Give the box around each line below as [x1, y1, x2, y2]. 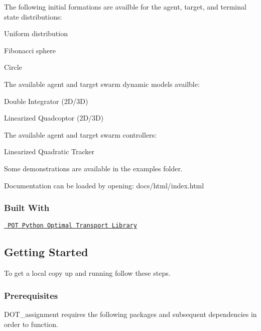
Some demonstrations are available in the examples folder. [4, 163, 183, 173]
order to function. [4, 318, 58, 329]
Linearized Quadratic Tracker [4, 146, 95, 157]
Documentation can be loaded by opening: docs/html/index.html [4, 180, 204, 190]
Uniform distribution [4, 28, 68, 39]
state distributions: [4, 11, 62, 22]
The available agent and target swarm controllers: [4, 129, 157, 140]
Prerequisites [4, 289, 58, 301]
